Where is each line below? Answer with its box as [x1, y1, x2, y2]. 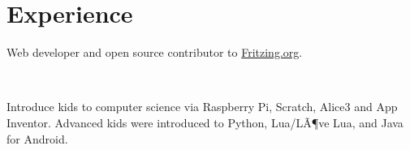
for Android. [6, 130, 68, 147]
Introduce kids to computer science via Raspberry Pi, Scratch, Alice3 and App [6, 98, 398, 115]
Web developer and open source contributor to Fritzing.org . [6, 44, 303, 61]
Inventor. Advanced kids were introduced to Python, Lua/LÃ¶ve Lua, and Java [6, 114, 404, 131]
